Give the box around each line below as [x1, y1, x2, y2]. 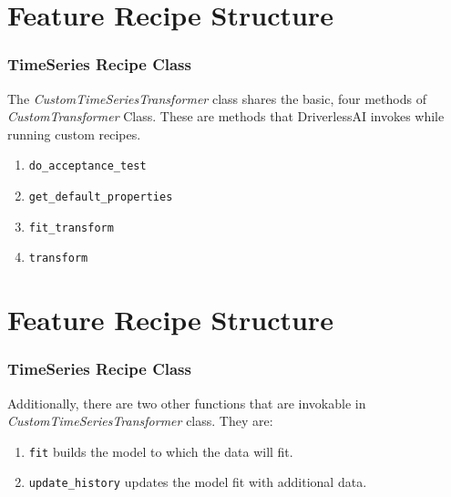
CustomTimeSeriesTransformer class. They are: [7, 411, 273, 430]
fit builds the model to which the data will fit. [28, 441, 293, 461]
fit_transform [28, 221, 114, 234]
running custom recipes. [7, 124, 141, 143]
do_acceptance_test [28, 160, 147, 173]
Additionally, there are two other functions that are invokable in [7, 393, 366, 412]
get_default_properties [28, 191, 173, 204]
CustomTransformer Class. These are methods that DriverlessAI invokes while [7, 107, 445, 126]
